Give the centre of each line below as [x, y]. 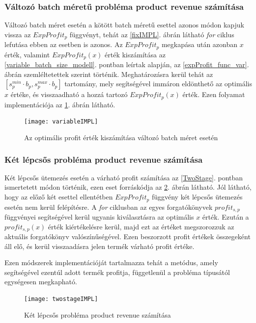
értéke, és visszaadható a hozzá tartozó [69, 94]
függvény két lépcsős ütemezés [197, 197]
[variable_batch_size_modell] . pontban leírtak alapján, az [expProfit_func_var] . [127, 64]
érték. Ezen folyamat [214, 94]
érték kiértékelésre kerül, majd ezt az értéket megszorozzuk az [141, 226]
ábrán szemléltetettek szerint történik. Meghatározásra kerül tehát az [109, 74]
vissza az [18, 34]
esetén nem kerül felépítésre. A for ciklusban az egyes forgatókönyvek [109, 207]
